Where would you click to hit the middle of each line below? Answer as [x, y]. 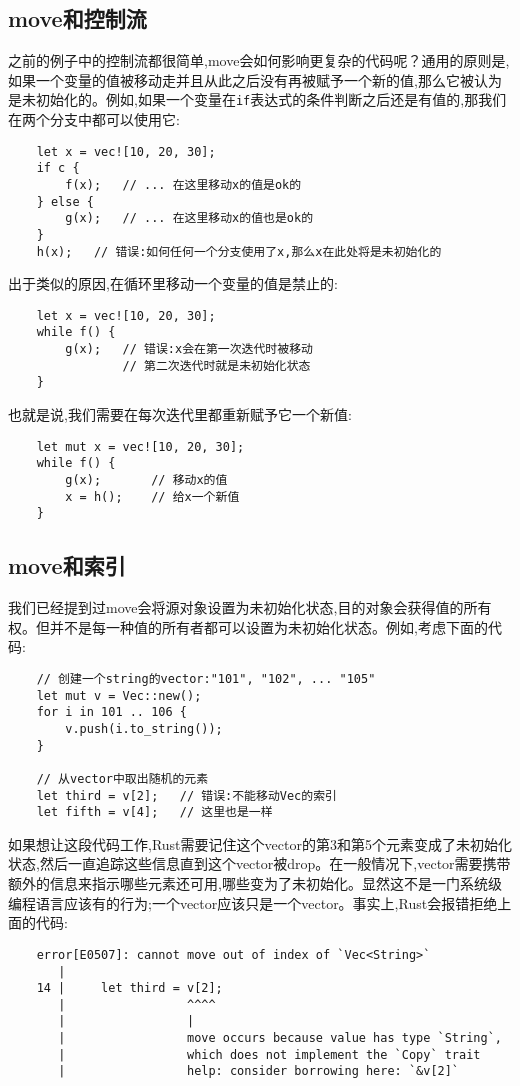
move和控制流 [77, 18]
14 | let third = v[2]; [129, 988]
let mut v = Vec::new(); [119, 695]
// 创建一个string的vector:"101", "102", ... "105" [206, 678]
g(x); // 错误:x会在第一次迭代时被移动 [189, 349]
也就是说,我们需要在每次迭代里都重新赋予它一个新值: [180, 414]
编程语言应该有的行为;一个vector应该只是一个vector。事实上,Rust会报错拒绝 [253, 902]
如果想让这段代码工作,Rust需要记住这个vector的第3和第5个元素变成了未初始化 [260, 843]
